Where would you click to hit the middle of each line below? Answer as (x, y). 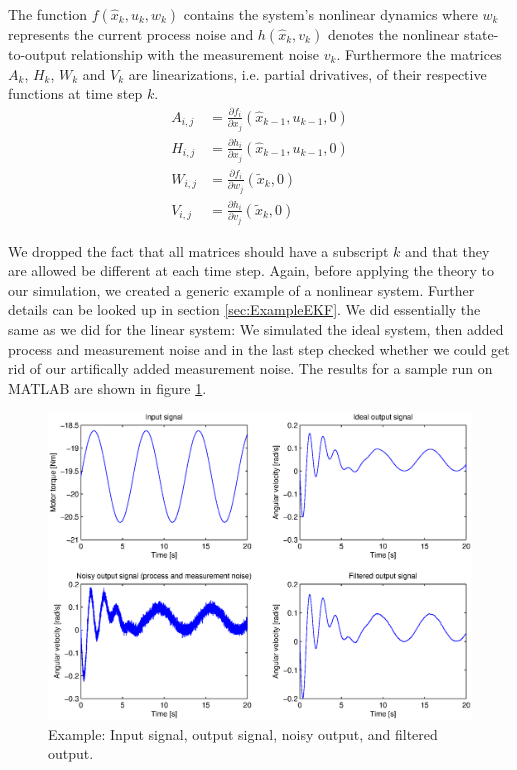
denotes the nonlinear (393, 34)
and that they (447, 250)
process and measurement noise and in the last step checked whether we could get (259, 348)
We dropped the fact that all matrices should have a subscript (198, 250)
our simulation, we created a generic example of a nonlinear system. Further (241, 289)
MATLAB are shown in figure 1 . (107, 387)
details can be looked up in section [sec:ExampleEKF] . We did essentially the (244, 309)
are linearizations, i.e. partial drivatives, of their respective (307, 73)
